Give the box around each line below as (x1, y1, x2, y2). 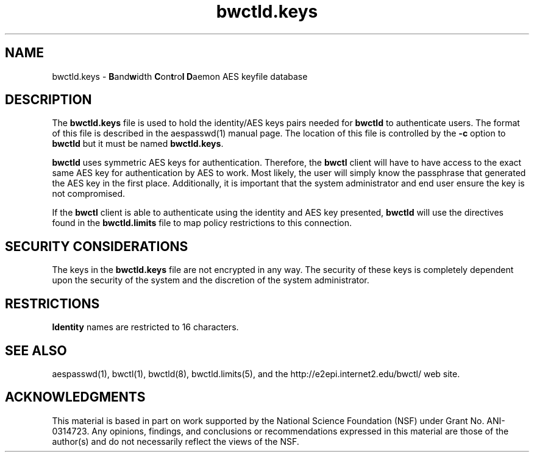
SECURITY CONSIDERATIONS (5, 238, 188, 254)
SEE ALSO (5, 342, 67, 358)
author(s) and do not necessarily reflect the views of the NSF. (52, 436, 299, 447)
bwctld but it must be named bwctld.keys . (52, 138, 224, 149)
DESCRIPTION (5, 92, 92, 108)
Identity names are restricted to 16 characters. (52, 322, 239, 333)
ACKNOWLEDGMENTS (5, 389, 146, 405)
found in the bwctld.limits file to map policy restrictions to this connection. (52, 218, 352, 228)
